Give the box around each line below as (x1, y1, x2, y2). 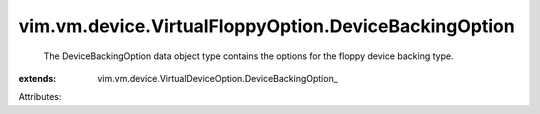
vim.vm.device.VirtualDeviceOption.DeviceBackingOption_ (97, 72, 339, 84)
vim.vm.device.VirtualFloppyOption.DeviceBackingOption (18, 15, 515, 37)
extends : (18, 72, 57, 84)
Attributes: (18, 91, 62, 103)
